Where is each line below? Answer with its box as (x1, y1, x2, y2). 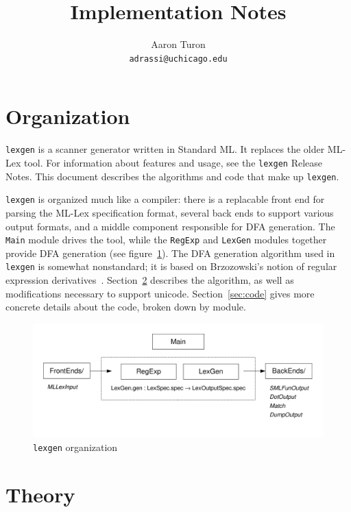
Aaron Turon (151, 37, 206, 51)
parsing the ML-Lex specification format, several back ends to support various (5, 205, 334, 219)
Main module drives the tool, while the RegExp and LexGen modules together (5, 232, 327, 247)
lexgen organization (33, 439, 118, 454)
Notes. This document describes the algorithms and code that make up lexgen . (5, 169, 339, 183)
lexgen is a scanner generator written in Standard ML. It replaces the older (5, 142, 325, 156)
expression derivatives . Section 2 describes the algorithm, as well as (5, 273, 294, 287)
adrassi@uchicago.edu (129, 53, 228, 64)
